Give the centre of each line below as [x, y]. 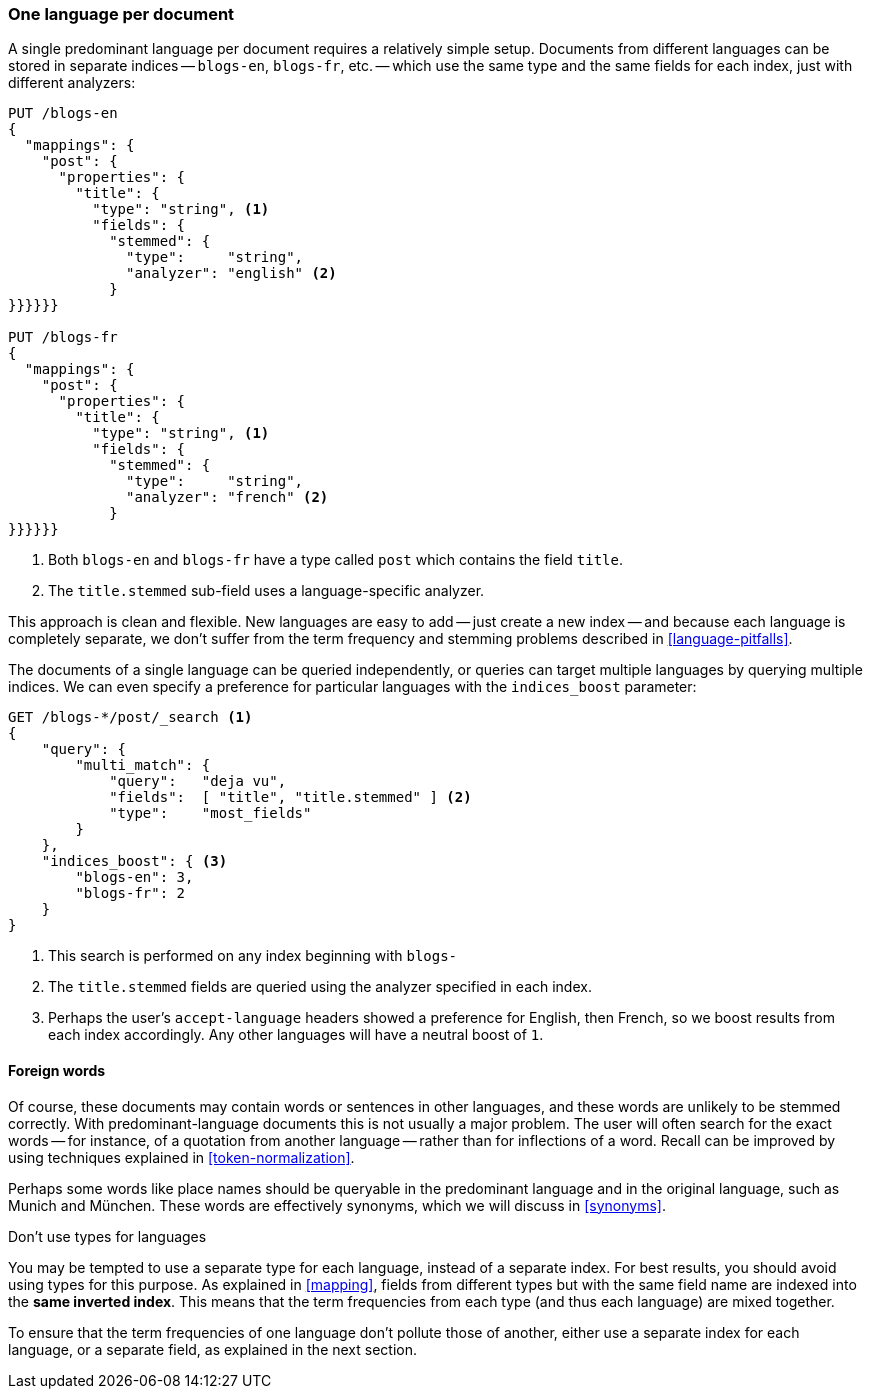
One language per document [121, 14]
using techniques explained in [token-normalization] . [181, 1157]
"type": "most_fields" [210, 813]
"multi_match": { [143, 765]
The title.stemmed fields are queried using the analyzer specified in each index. [320, 987]
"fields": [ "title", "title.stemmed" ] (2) [290, 797]
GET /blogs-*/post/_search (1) [130, 717]
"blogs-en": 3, [134, 877]
